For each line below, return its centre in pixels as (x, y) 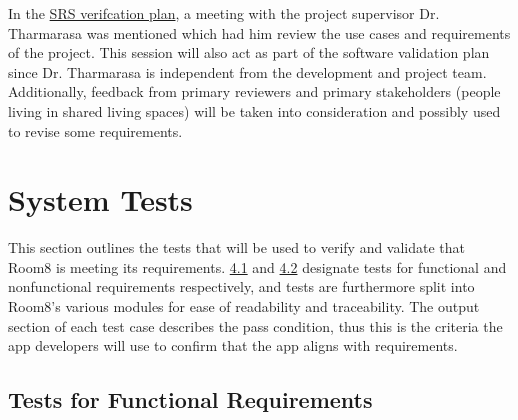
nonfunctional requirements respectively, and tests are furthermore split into (241, 286)
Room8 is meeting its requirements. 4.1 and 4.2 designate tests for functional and (257, 266)
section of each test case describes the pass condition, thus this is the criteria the (255, 325)
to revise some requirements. (95, 130)
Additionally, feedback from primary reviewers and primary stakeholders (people (254, 91)
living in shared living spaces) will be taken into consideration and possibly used (254, 110)
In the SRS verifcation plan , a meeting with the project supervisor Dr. (224, 13)
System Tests (100, 199)
